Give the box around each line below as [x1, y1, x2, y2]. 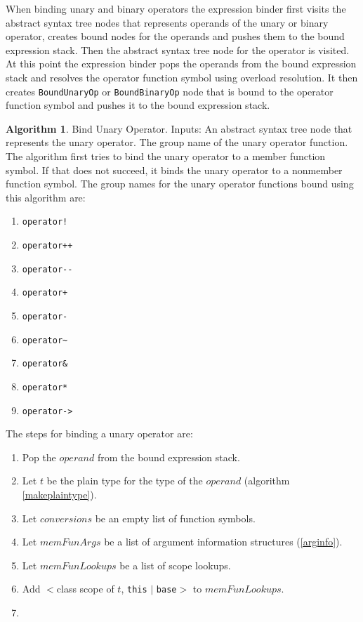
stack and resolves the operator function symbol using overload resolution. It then [6, 70, 358, 84]
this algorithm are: [6, 190, 86, 204]
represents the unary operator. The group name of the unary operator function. [6, 135, 348, 150]
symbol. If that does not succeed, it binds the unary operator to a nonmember [6, 162, 343, 177]
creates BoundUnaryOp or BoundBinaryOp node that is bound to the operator [6, 84, 334, 98]
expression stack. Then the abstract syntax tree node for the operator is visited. [6, 42, 350, 57]
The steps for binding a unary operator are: [6, 426, 193, 441]
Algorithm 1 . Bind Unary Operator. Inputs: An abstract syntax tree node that [6, 121, 352, 135]
